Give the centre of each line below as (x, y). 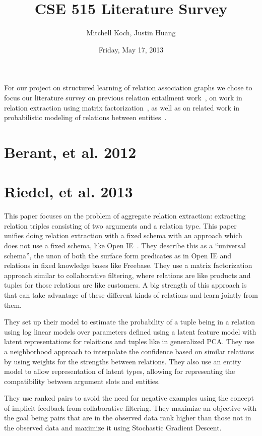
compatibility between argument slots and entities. (82, 381)
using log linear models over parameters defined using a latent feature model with (130, 331)
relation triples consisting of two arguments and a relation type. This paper (120, 225)
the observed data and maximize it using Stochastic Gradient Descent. (113, 428)
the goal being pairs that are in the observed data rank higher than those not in (128, 418)
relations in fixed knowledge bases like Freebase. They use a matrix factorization (128, 265)
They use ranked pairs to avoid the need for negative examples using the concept (129, 398)
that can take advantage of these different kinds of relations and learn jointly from (131, 294)
